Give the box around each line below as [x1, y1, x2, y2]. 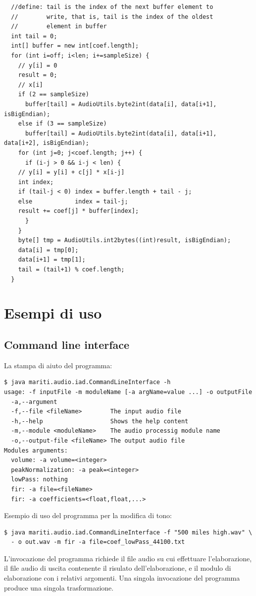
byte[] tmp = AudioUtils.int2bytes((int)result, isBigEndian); [18, 237, 231, 244]
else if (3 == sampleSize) [18, 120, 107, 128]
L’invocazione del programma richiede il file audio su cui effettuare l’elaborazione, [4, 553, 252, 563]
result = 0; [18, 71, 57, 79]
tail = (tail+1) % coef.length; [18, 266, 125, 273]
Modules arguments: [4, 447, 68, 454]
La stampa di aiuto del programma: [4, 360, 112, 370]
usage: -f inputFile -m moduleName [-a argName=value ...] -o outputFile [4, 388, 253, 396]
